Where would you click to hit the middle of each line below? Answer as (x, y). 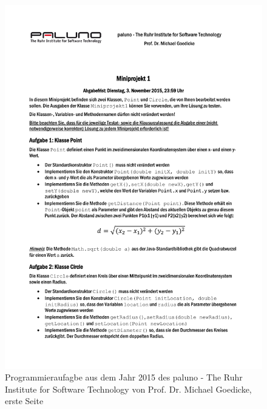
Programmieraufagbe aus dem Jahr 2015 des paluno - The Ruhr (124, 377)
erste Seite (24, 401)
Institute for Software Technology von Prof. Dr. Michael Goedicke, (128, 389)
